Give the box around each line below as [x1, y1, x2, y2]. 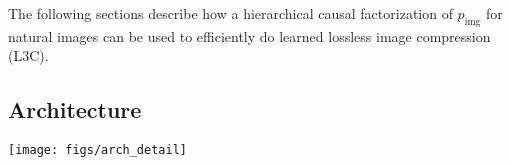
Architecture [8, 94, 142, 125]
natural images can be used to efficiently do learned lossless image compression [8, 25, 491, 46]
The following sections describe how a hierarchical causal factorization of [8, 3, 453, 23]
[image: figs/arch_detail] [8, 143, 187, 158]
